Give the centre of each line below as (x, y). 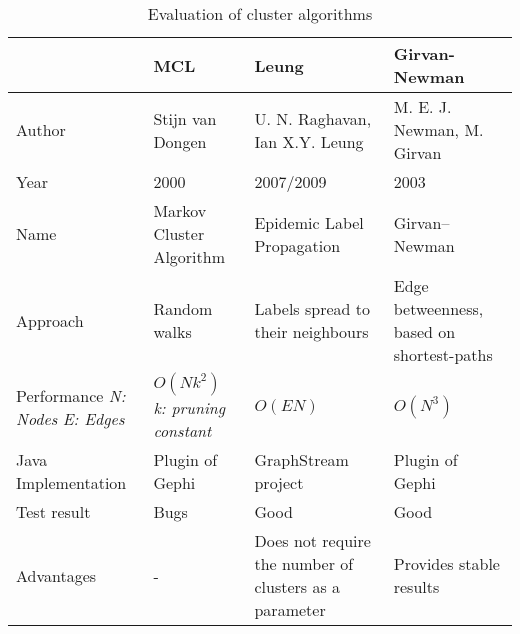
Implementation (71, 482)
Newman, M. (438, 129)
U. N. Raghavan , (313, 118)
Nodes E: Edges (70, 418)
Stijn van (185, 118)
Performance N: (71, 395)
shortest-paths (443, 354)
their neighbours (311, 331)
